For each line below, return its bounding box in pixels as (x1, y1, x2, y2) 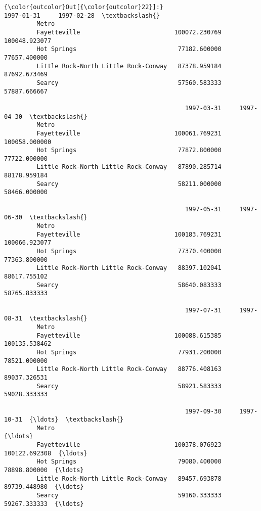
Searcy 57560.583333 (36, 79, 222, 86)
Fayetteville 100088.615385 (36, 332, 222, 339)
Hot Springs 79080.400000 (36, 458, 222, 466)
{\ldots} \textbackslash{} (29, 416, 124, 424)
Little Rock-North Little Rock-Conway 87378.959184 (36, 62, 222, 70)
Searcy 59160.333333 (36, 492, 222, 499)
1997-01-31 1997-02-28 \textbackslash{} (4, 12, 160, 19)
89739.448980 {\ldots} (4, 483, 84, 491)
